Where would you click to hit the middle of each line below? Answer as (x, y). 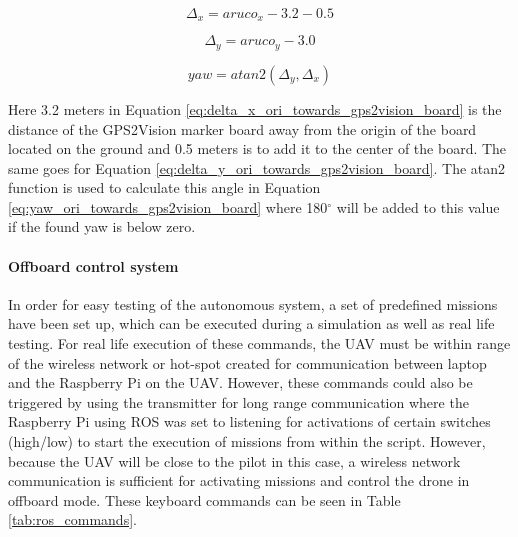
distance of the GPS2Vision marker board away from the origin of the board (242, 128)
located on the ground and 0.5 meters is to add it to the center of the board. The (257, 148)
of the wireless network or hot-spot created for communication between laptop (247, 362)
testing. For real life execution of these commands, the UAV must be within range (259, 343)
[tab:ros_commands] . (72, 519)
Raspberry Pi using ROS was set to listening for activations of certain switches (249, 421)
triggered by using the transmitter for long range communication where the (238, 401)
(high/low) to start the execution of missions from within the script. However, (247, 441)
